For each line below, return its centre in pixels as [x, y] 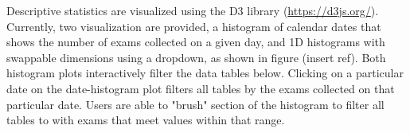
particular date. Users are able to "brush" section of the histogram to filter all [195, 104]
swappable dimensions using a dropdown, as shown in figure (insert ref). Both [196, 57]
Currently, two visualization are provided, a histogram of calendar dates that [194, 26]
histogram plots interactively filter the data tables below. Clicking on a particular [205, 73]
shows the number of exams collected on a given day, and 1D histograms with [196, 42]
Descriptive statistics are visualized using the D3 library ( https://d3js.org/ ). [193, 10]
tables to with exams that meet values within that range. [146, 120]
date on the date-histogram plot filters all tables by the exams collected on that [201, 88]
